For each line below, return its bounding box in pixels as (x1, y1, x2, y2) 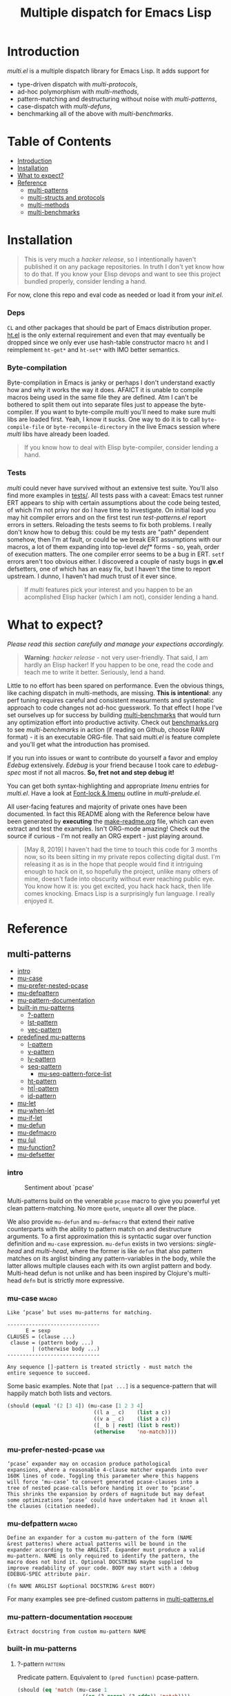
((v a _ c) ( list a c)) (93, 1415, 171, 1422)
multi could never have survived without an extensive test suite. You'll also (7, 483, 219, 492)
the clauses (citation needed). (7, 1502, 100, 1509)
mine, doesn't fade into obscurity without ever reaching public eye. (23, 874, 215, 883)
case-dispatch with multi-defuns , (17, 102, 112, 110)
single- (196, 1239, 217, 1248)
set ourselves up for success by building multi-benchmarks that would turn (7, 710, 221, 719)
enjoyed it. (23, 896, 54, 905)
